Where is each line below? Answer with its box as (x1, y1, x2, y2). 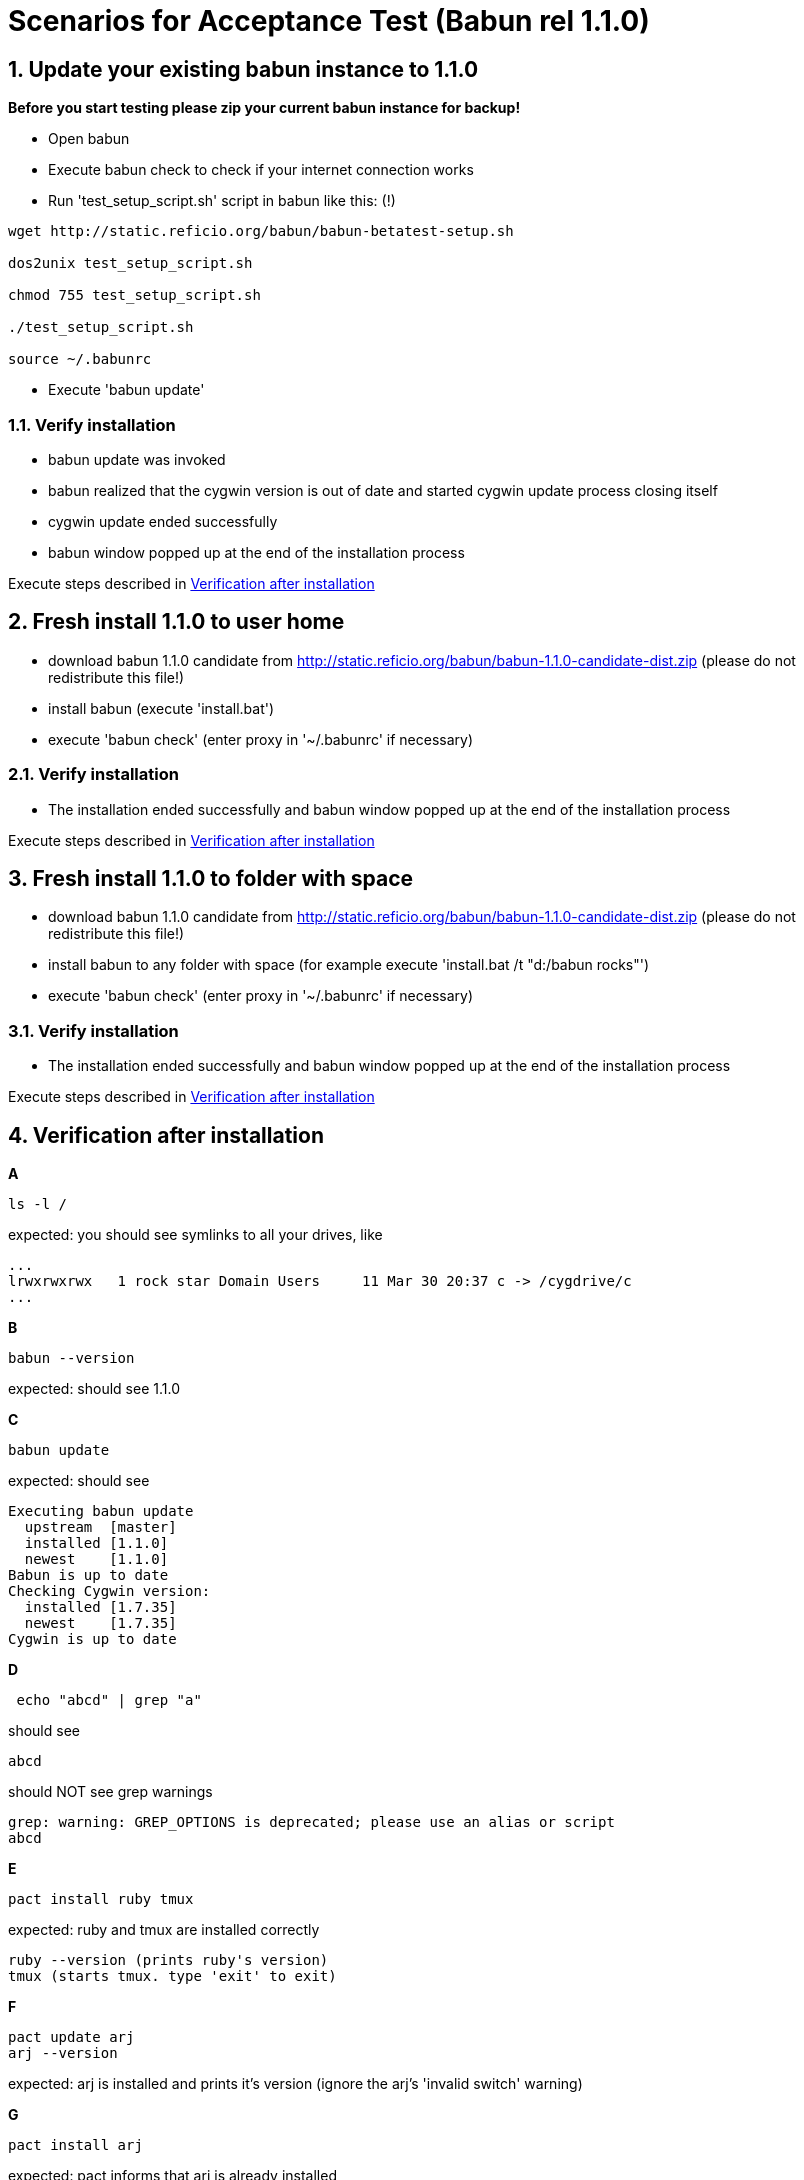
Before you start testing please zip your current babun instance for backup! (8, 99, 521, 117)
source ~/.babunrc (8, 351, 152, 368)
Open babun (48, 130, 130, 148)
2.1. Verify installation (8, 764, 179, 785)
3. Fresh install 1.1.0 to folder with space (8, 865, 414, 891)
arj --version (8, 2044, 118, 2061)
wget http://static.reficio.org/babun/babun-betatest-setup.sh (8, 223, 514, 240)
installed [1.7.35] (24, 1598, 177, 1615)
